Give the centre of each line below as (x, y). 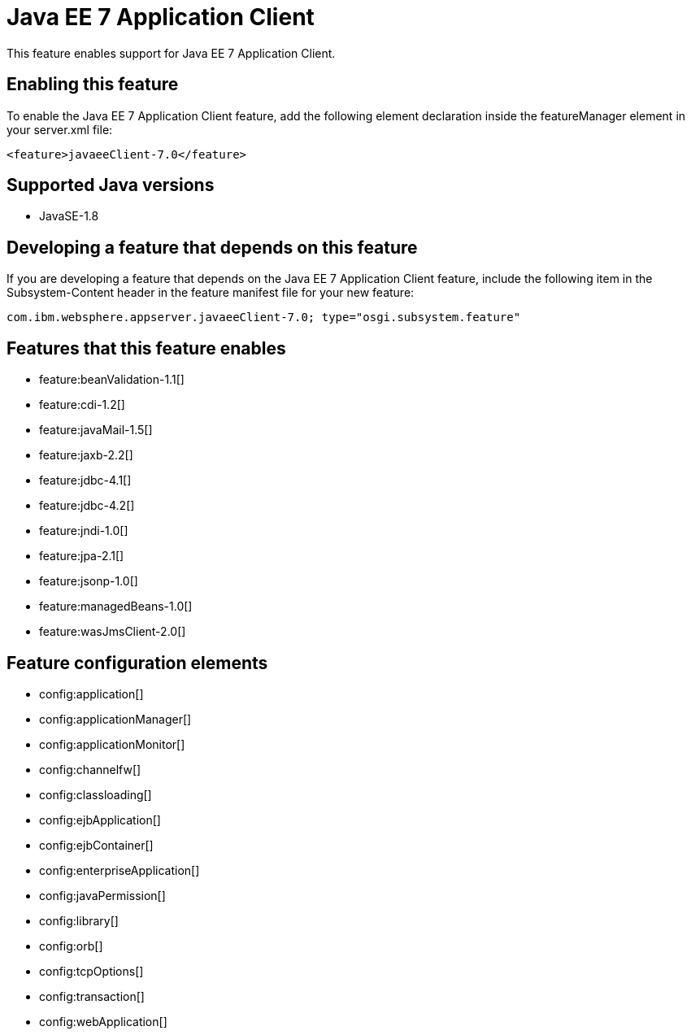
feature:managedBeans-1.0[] (116, 607)
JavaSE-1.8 (69, 216)
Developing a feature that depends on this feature (212, 247)
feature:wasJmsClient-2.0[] (113, 632)
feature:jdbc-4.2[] (87, 506)
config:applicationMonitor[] (112, 744)
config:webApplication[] (103, 1021)
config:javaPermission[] (102, 895)
